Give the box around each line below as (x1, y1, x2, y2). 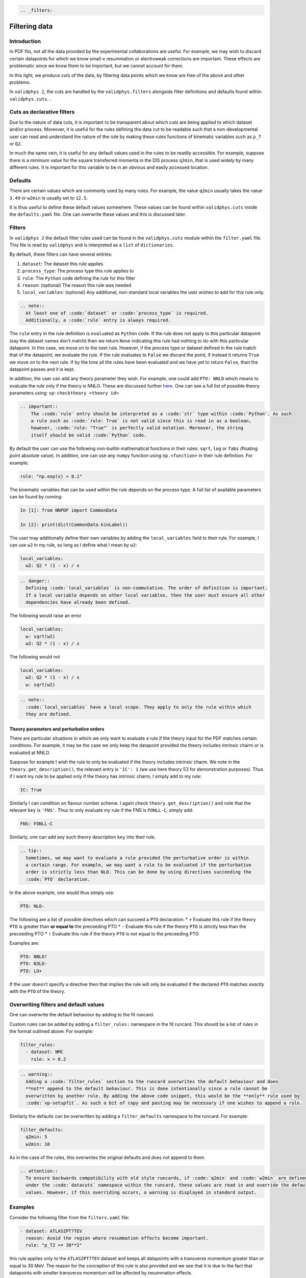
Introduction (9, 37, 41, 44)
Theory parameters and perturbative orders (9, 726, 105, 732)
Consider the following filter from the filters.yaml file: (9, 1214, 130, 1220)
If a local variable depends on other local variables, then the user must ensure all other (25, 592, 265, 598)
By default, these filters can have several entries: (9, 251, 112, 258)
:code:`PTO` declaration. (25, 876, 90, 882)
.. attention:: (20, 1168, 58, 1174)
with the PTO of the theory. (9, 988, 66, 994)
